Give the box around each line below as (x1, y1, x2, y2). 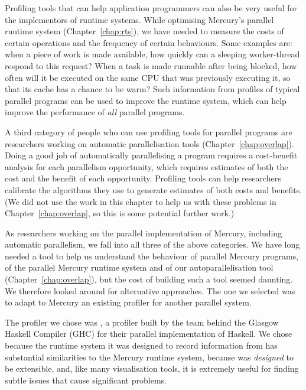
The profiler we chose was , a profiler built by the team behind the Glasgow (5, 316, 279, 328)
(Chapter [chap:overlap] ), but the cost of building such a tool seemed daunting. (5, 273, 293, 285)
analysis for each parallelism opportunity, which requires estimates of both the (5, 160, 288, 173)
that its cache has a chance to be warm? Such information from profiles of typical (5, 83, 300, 95)
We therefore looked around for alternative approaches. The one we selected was (5, 284, 295, 297)
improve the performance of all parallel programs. (5, 106, 185, 118)
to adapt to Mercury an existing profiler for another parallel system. (5, 296, 252, 308)
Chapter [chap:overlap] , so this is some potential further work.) (5, 207, 235, 219)
